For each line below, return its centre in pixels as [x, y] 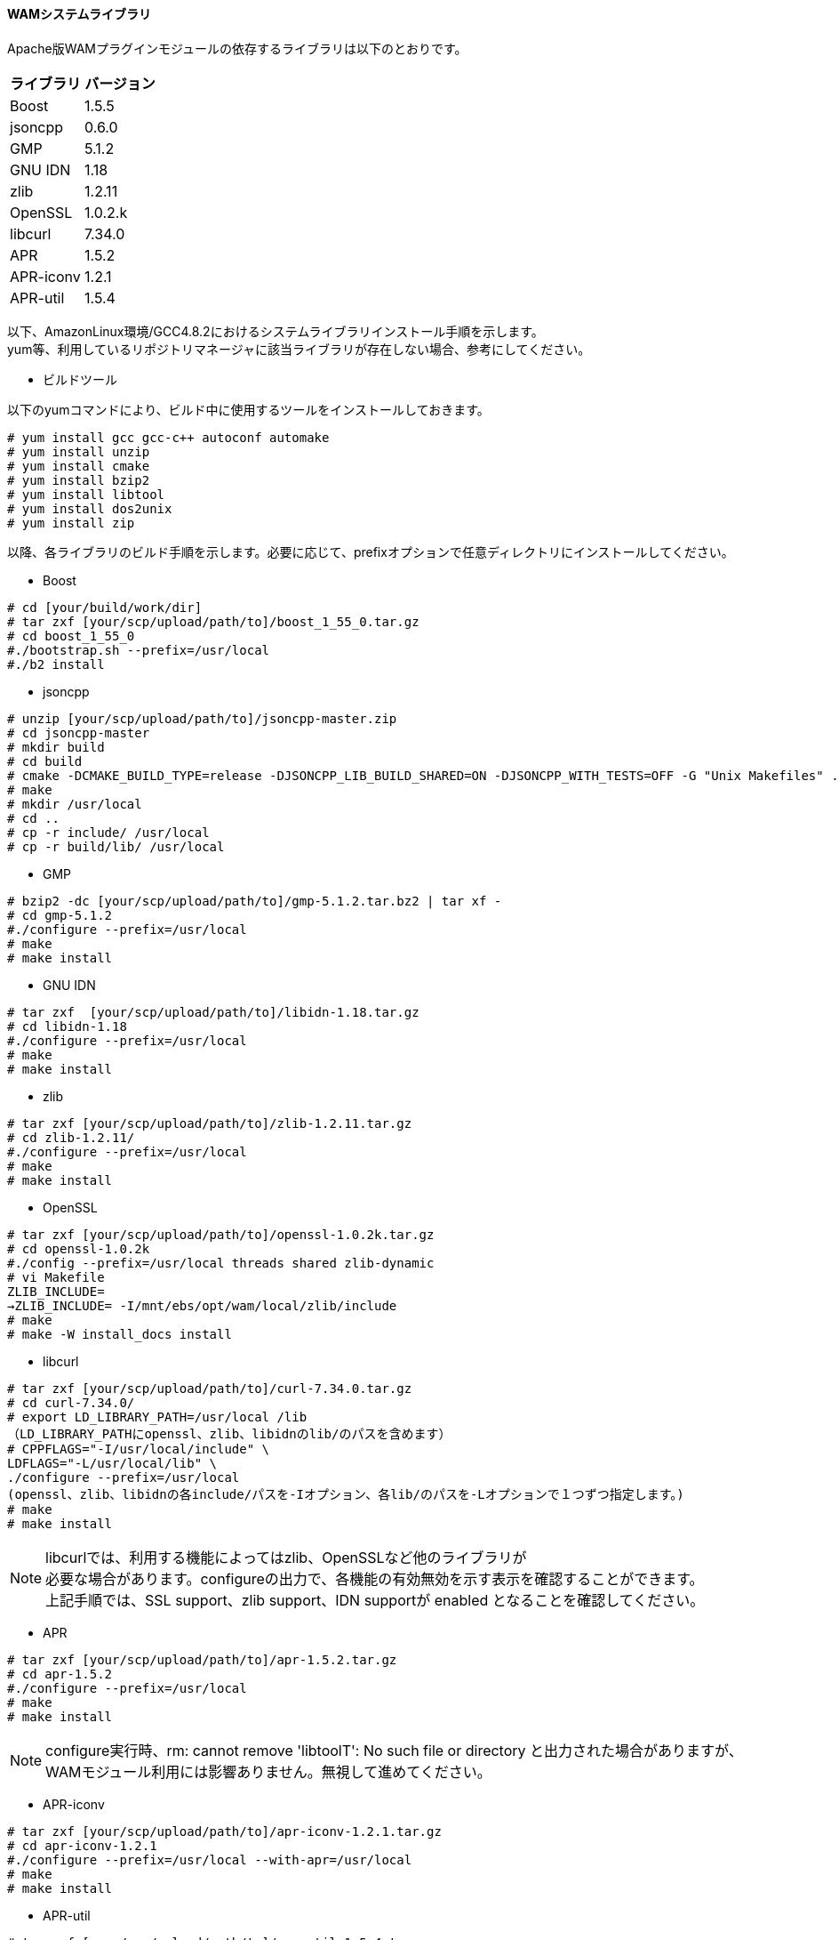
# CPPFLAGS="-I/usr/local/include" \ [139, 1449]
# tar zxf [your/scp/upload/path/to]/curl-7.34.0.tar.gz [210, 1388]
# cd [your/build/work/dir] [105, 607]
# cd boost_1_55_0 [71, 636]
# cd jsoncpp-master [79, 733]
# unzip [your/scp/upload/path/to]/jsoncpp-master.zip [202, 718]
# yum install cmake [79, 466]
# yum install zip [71, 523]
